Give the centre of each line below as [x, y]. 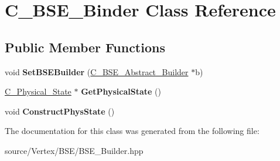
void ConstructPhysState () [60, 111]
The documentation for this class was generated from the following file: [132, 131]
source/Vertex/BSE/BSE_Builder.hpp [74, 150]
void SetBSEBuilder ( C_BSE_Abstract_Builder [97, 71]
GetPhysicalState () [121, 91]
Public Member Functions [85, 47]
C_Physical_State [38, 91]
